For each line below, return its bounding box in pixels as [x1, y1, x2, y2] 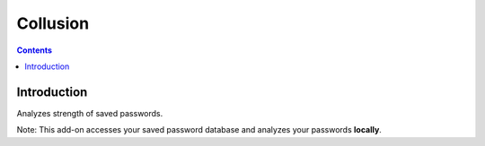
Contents [16, 45, 53, 56]
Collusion [16, 13, 90, 33]
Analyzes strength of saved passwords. [16, 107, 163, 118]
